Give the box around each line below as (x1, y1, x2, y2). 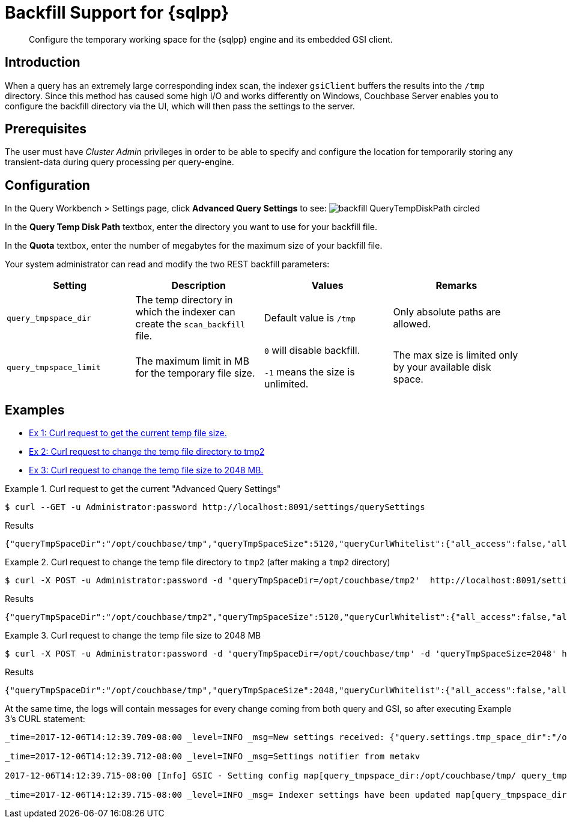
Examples (5, 402, 65, 418)
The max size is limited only (393, 349, 518, 362)
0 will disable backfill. (264, 344, 360, 357)
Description (171, 279, 226, 292)
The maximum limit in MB (135, 355, 249, 368)
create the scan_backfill (135, 318, 246, 330)
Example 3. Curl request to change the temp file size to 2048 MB (5, 630, 261, 641)
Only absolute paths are (393, 306, 501, 318)
